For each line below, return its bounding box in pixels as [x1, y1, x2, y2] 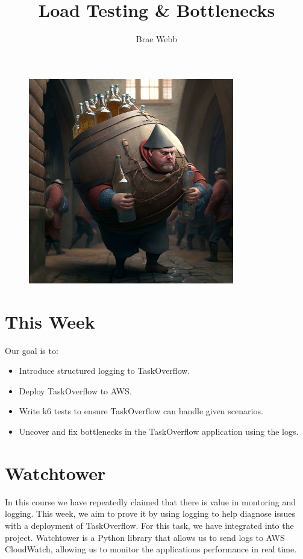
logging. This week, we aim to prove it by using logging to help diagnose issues [5, 507, 295, 520]
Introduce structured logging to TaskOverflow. [19, 364, 190, 377]
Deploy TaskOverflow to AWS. [19, 384, 132, 397]
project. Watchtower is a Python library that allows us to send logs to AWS [5, 531, 285, 543]
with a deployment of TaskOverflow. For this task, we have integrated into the [5, 519, 294, 531]
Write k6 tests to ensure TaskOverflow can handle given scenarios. [19, 405, 263, 417]
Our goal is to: [5, 344, 58, 356]
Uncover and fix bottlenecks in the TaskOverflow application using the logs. [19, 425, 299, 437]
